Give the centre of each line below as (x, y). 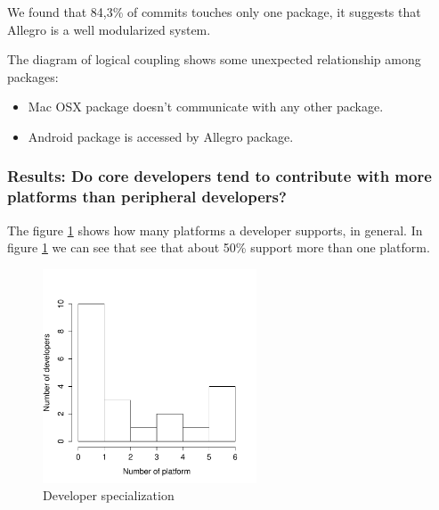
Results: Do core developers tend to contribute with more (219, 176)
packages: (33, 76)
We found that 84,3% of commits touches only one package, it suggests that (214, 12)
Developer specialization (109, 495)
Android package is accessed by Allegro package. (161, 136)
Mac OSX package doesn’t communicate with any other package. (206, 107)
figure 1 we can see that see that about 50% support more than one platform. (219, 247)
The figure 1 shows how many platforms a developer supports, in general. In (215, 230)
